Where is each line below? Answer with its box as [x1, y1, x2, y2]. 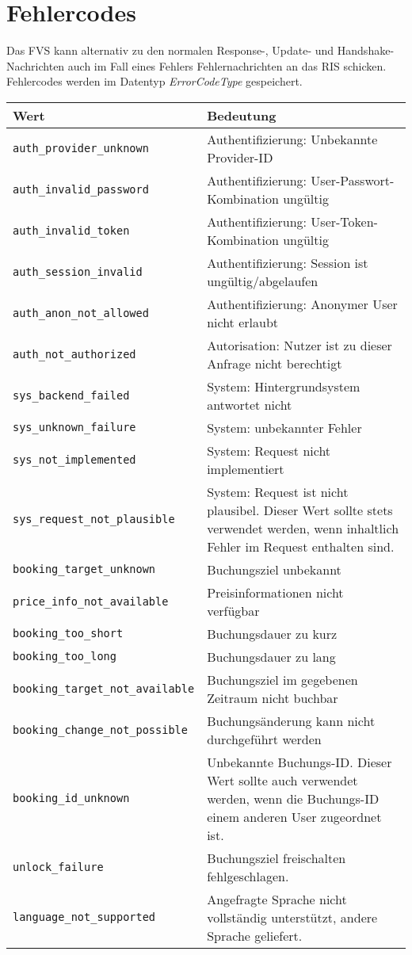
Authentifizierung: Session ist [207, 253, 368, 272]
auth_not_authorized [13, 347, 136, 361]
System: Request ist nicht [207, 482, 349, 501]
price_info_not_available [13, 594, 169, 608]
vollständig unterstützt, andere [207, 907, 378, 926]
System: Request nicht [207, 441, 331, 460]
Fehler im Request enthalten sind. [207, 537, 395, 556]
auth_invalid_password [13, 182, 149, 196]
